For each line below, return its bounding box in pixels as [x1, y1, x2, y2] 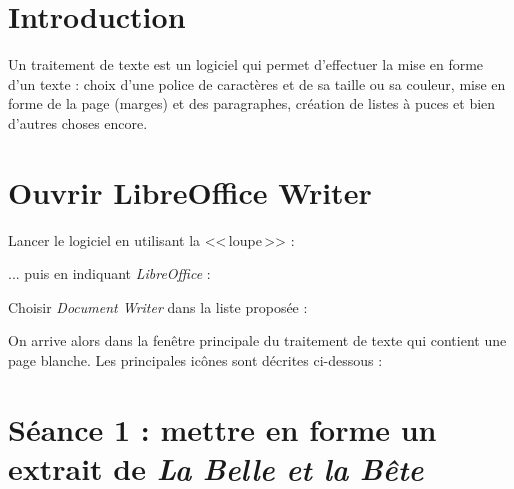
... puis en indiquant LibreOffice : [8, 263, 211, 284]
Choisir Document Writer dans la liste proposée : [8, 296, 308, 317]
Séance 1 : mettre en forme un [8, 408, 437, 449]
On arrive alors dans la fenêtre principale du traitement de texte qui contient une [8, 330, 507, 351]
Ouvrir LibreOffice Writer [8, 171, 372, 212]
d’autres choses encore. [8, 112, 148, 133]
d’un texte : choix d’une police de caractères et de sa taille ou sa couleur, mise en [8, 73, 506, 94]
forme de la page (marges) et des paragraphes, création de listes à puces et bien [8, 93, 496, 114]
